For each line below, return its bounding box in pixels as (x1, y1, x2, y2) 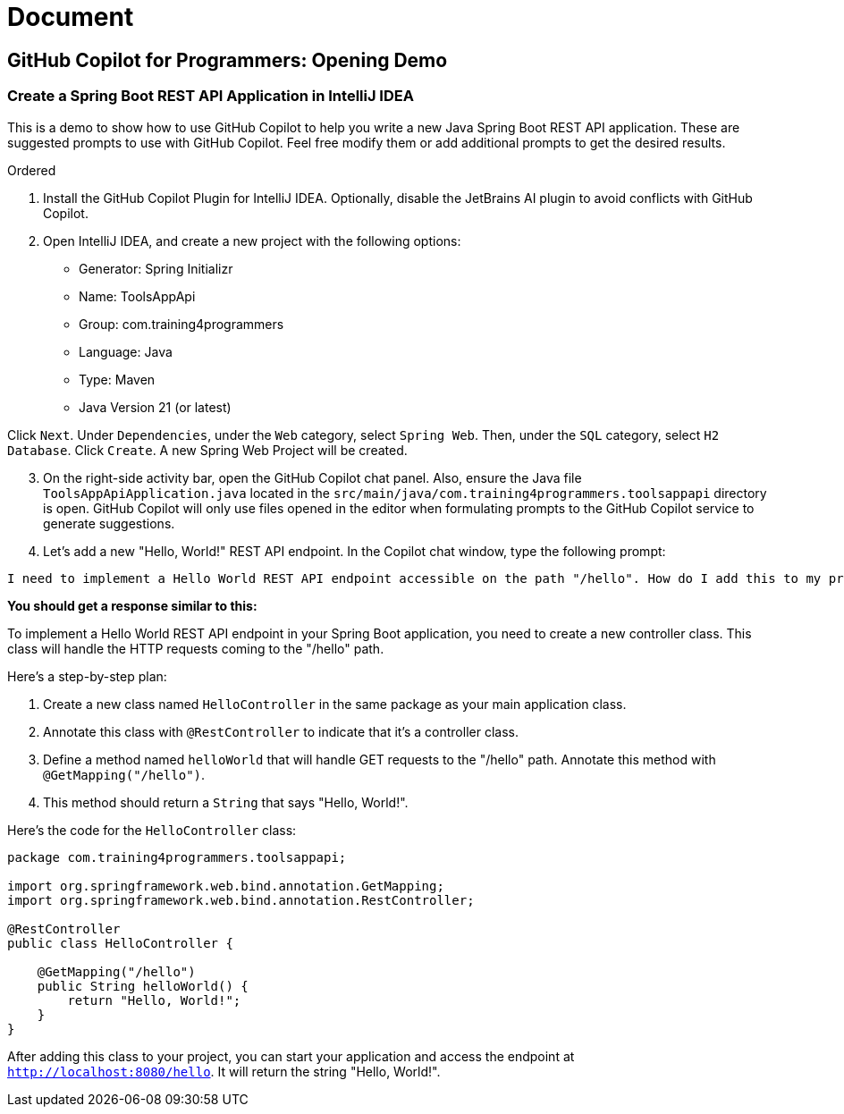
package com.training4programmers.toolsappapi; (7, 849, 347, 865)
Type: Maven (79, 371, 156, 387)
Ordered (7, 162, 56, 178)
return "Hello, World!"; (67, 992, 241, 1008)
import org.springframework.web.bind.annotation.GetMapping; (7, 878, 444, 893)
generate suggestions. (43, 515, 175, 531)
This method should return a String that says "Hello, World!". (43, 794, 409, 810)
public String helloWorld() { (37, 978, 249, 993)
